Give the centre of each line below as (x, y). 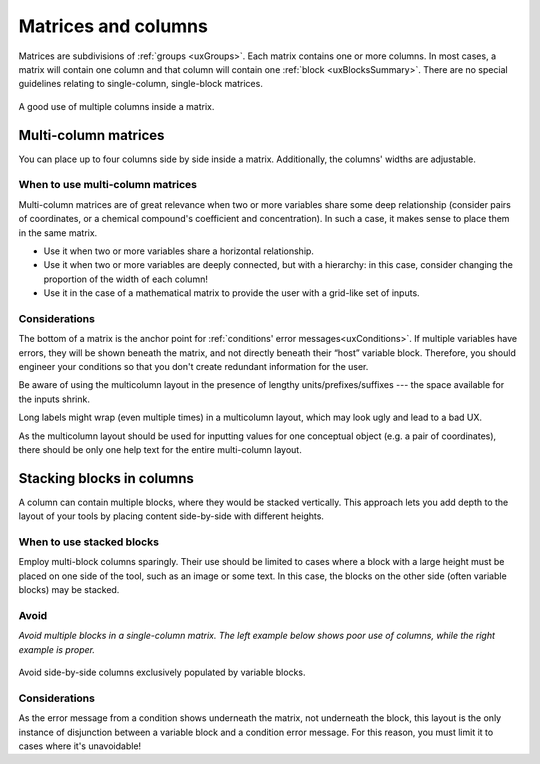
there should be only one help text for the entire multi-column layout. (160, 449)
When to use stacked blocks (89, 542)
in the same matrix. (58, 232)
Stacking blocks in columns (106, 478)
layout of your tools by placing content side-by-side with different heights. (171, 516)
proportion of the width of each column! (126, 279)
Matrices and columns (113, 26)
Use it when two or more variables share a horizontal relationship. (179, 251)
